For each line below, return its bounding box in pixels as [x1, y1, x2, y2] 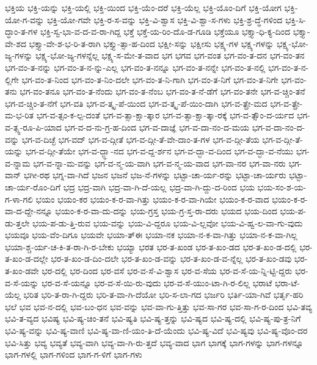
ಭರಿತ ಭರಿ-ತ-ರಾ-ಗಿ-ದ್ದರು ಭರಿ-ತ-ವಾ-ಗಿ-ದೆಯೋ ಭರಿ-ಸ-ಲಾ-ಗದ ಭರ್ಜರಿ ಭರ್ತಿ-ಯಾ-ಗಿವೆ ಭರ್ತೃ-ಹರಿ [23, 288, 304, 301]
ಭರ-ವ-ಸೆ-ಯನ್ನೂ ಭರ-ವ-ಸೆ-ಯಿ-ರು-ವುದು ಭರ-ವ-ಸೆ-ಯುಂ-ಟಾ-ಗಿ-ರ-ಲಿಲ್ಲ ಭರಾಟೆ [42, 276, 272, 289]
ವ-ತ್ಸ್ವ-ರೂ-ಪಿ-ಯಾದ [5, 120, 62, 133]
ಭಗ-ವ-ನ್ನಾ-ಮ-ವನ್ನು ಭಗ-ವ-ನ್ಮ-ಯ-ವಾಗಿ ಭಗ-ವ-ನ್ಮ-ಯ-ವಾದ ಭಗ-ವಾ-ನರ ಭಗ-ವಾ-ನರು [33, 156, 286, 169]
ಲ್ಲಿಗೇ [5, 73, 19, 85]
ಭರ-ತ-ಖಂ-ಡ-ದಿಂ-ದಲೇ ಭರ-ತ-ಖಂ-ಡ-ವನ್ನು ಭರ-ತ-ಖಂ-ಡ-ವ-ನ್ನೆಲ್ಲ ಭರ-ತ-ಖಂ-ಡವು [51, 252, 292, 265]
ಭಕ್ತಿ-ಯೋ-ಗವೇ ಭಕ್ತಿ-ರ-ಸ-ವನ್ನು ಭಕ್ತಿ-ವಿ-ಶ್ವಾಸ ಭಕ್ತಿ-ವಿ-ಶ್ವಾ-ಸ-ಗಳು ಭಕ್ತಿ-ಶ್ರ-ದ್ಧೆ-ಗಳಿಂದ [46, 13, 283, 26]
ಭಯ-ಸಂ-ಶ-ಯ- [257, 180, 307, 193]
